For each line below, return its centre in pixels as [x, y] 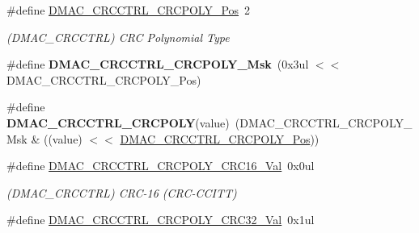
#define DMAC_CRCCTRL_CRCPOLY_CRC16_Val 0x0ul [161, 166]
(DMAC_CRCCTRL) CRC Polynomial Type [118, 37]
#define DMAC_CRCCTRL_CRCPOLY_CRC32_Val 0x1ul [161, 220]
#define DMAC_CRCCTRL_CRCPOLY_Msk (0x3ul [158, 64]
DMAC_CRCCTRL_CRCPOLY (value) [118, 122]
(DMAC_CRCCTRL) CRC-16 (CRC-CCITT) [122, 192]
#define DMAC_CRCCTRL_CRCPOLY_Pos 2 [129, 10]
